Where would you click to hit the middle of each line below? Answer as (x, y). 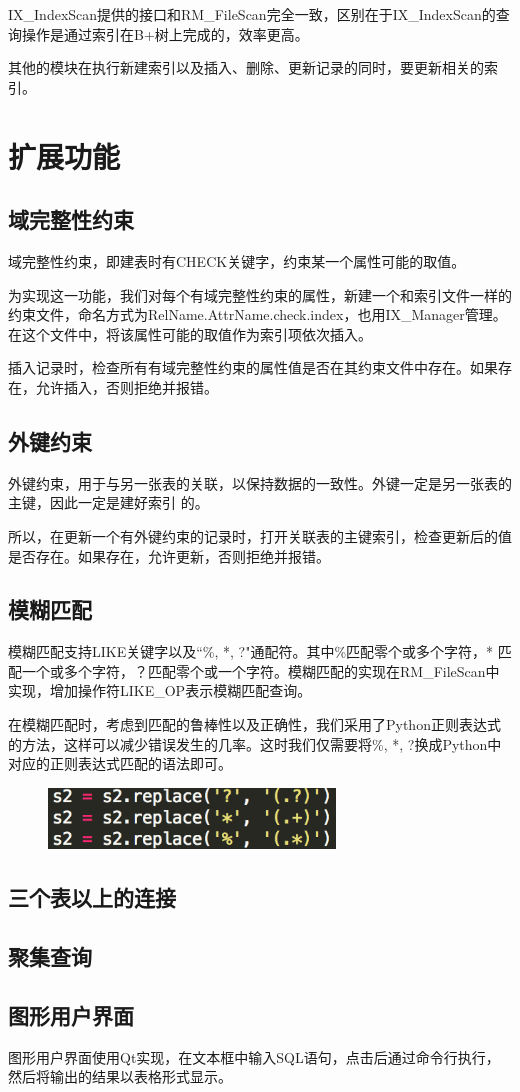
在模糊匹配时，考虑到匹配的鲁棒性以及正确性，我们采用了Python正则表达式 (254, 724)
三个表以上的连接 (92, 897)
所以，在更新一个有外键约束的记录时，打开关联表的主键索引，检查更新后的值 (260, 535)
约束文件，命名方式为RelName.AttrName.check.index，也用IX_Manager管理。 (257, 314)
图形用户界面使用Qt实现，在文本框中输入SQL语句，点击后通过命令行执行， (254, 1056)
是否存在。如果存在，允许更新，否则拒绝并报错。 (169, 555)
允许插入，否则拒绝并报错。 (126, 386)
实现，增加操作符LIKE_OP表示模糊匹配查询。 (160, 690)
